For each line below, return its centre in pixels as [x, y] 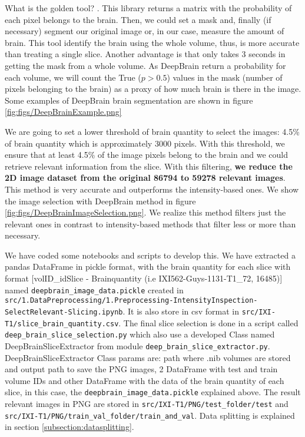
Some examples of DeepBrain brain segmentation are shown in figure [129, 100]
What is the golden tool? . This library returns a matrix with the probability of [148, 8]
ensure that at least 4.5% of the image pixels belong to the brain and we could [146, 155]
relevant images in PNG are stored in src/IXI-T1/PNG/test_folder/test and [147, 404]
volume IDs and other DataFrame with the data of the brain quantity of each [145, 380]
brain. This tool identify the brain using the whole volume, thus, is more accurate [152, 42]
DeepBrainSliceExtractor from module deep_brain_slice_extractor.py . [137, 345]
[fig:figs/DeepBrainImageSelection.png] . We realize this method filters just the [145, 212]
